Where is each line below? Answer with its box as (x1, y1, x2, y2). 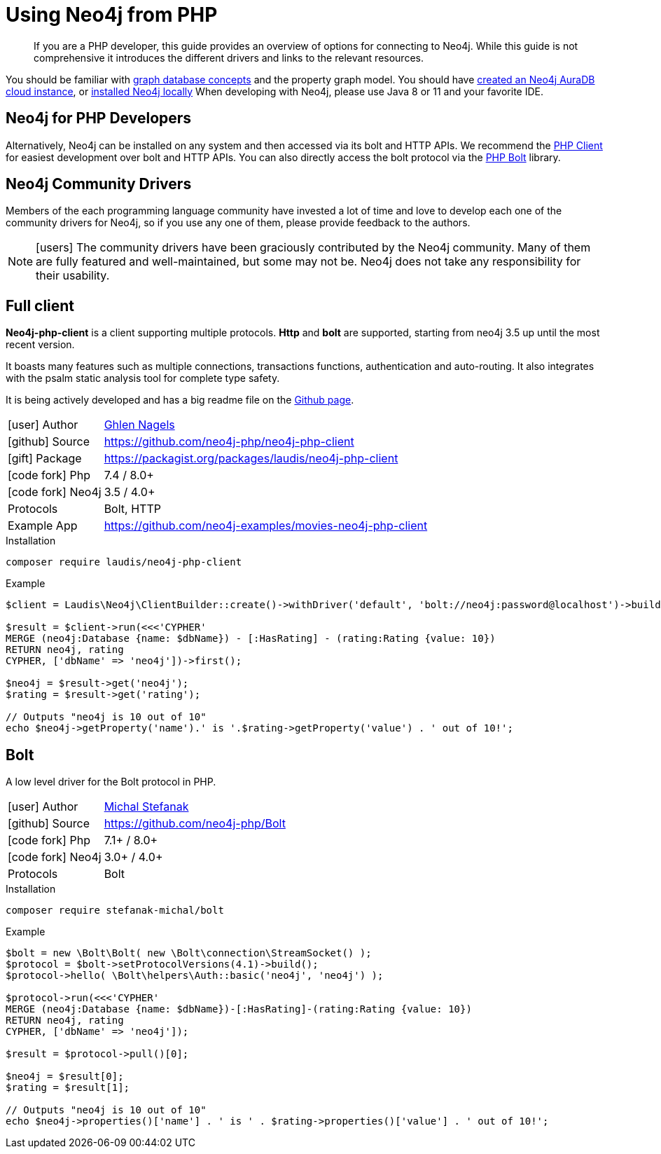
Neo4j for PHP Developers (6, 109, 192, 128)
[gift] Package (8, 451, 82, 466)
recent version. (6, 338, 75, 351)
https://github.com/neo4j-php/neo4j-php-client (104, 434, 354, 449)
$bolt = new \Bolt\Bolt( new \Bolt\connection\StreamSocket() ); (6, 947, 372, 959)
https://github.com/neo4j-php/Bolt (104, 816, 286, 831)
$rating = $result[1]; (6, 1082, 130, 1094)
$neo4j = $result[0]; (6, 1071, 124, 1083)
